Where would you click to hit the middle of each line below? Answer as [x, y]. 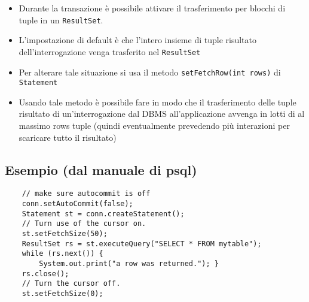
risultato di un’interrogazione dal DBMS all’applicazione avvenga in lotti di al [162, 114]
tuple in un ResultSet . [61, 19]
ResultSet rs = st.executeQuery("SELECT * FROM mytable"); [142, 244]
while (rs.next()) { [62, 254]
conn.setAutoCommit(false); [77, 204]
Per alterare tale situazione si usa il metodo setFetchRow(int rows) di [150, 72]
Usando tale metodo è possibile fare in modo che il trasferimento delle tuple [157, 102]
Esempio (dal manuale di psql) [101, 169]
